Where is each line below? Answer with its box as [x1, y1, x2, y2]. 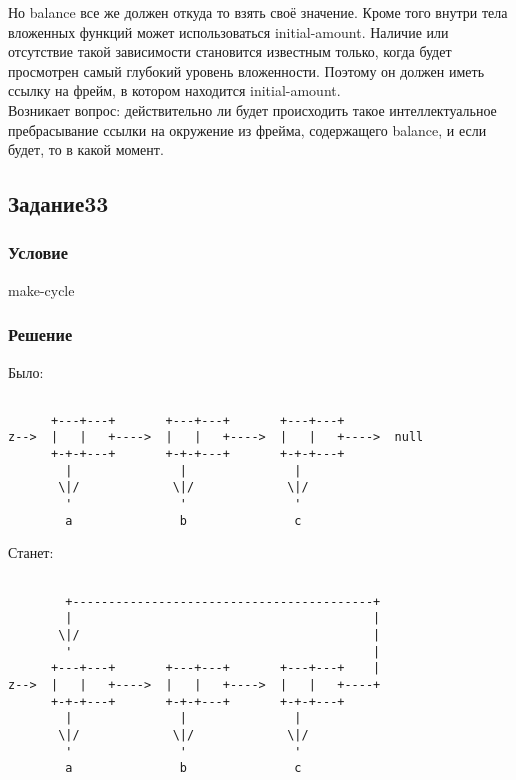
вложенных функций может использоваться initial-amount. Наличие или [8, 21, 449, 42]
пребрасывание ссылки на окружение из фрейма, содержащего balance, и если [8, 119, 487, 140]
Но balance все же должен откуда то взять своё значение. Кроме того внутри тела [8, 2, 508, 22]
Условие [8, 240, 68, 265]
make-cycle [8, 279, 75, 300]
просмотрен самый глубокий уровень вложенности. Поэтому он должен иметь [8, 60, 485, 81]
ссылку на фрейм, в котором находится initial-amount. [8, 80, 341, 101]
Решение [8, 322, 73, 347]
